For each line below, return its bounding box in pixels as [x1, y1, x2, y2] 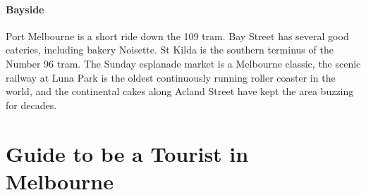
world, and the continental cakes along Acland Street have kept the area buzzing [6, 84, 354, 99]
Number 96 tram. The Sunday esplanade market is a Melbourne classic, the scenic [6, 56, 361, 70]
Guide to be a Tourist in [6, 139, 249, 168]
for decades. [6, 97, 57, 112]
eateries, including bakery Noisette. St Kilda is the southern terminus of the [6, 42, 334, 57]
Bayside [6, 1, 44, 16]
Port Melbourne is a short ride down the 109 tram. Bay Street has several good [6, 28, 349, 43]
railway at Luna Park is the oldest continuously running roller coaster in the [6, 70, 336, 84]
